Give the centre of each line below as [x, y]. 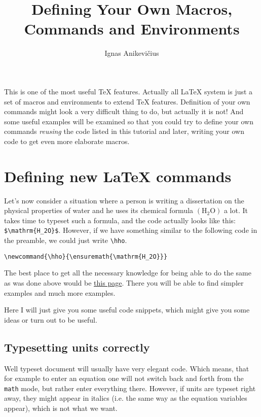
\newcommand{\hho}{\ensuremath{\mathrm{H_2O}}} [86, 256]
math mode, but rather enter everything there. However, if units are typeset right [130, 388]
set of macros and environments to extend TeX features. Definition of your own [127, 101]
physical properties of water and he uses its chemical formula [99, 210]
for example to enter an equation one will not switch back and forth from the [124, 378]
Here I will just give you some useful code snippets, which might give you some [127, 310]
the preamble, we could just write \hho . [66, 240]
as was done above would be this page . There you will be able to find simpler [124, 282]
